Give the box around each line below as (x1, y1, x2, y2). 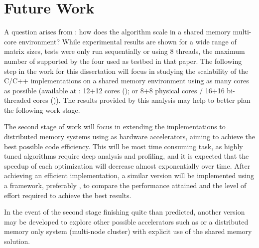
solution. (4, 236, 30, 246)
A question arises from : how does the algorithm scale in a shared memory (4, 26, 231, 37)
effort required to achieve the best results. (4, 190, 131, 200)
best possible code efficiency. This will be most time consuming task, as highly (4, 141, 243, 151)
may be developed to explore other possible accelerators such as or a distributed (4, 216, 249, 227)
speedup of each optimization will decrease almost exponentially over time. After (4, 160, 251, 171)
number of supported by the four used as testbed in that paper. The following (4, 55, 242, 66)
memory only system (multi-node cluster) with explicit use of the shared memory (4, 226, 252, 237)
